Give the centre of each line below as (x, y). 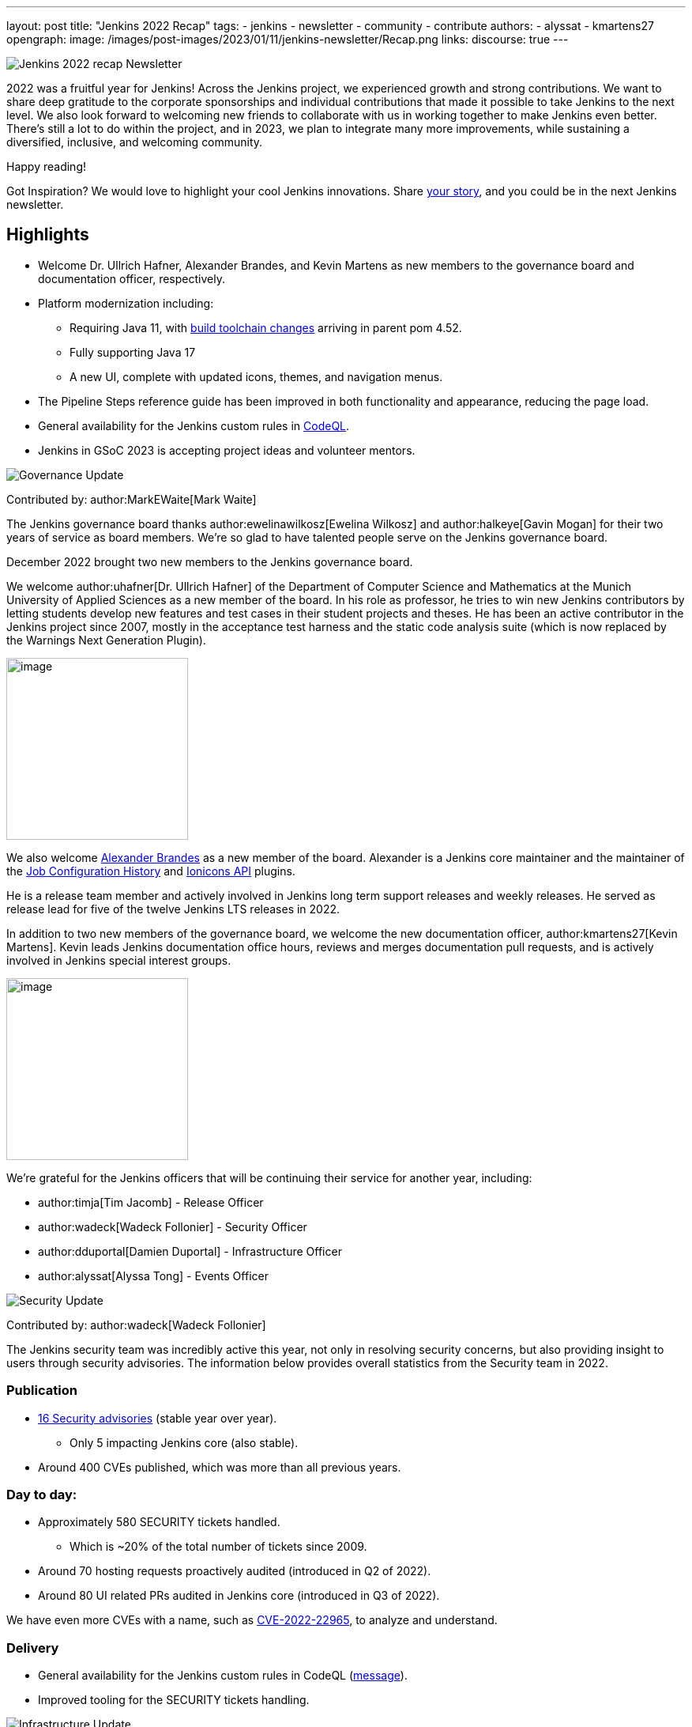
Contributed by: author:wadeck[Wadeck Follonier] (136, 1325)
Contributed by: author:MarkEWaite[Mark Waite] (132, 499)
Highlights (48, 235)
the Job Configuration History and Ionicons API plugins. (151, 871)
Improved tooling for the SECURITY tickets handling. (174, 1700)
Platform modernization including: (126, 303)
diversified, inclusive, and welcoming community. (135, 142)
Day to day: (42, 1494)
